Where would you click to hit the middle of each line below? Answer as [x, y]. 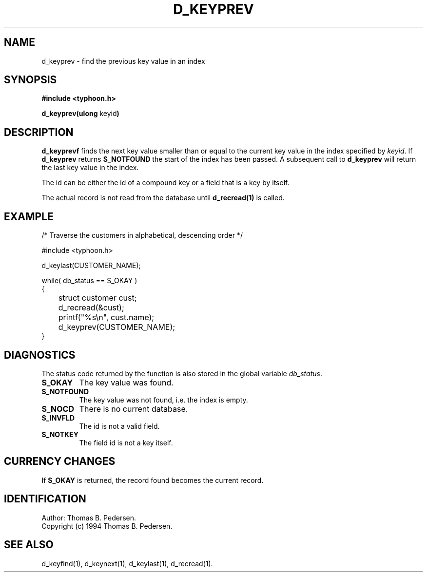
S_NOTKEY [60, 434]
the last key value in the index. [90, 168]
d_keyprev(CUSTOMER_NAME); [117, 327]
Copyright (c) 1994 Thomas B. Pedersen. [107, 526]
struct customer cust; [97, 298]
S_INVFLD [58, 418]
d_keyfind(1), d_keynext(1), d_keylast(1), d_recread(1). [127, 563]
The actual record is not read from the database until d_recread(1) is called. [163, 198]
